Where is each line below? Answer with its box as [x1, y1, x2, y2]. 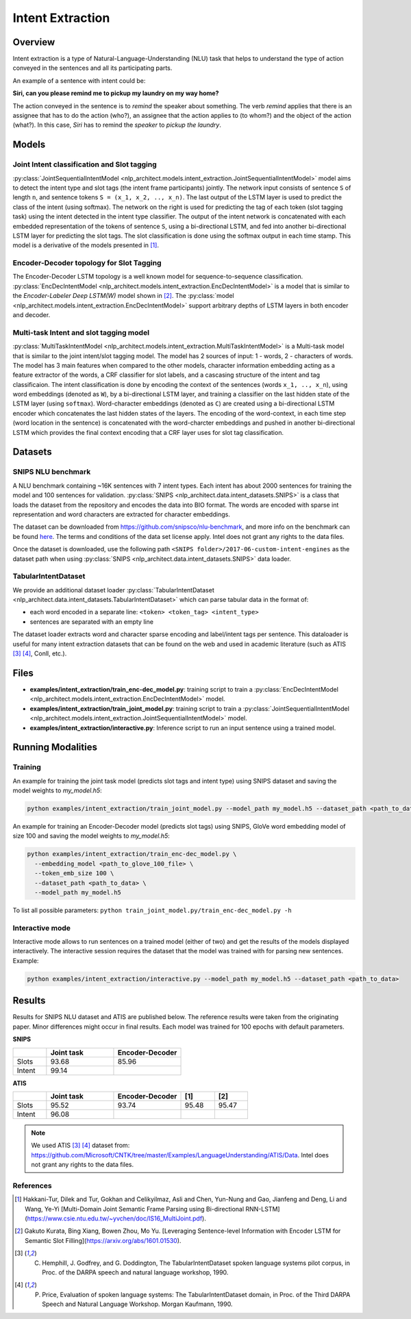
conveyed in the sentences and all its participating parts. [12, 64, 173, 72]
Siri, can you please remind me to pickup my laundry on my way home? [12, 89, 219, 97]
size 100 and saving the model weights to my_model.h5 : [12, 832, 171, 840]
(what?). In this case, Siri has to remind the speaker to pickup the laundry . [12, 121, 222, 129]
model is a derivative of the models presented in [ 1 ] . [12, 241, 159, 249]
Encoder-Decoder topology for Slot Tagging [12, 258, 162, 268]
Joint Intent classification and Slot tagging [12, 160, 157, 169]
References [12, 1181, 52, 1190]
